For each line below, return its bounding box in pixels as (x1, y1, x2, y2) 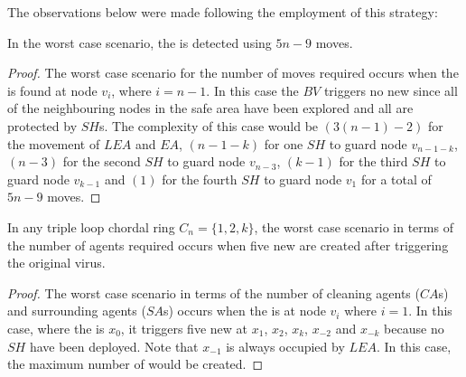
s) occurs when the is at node (163, 301, 326, 320)
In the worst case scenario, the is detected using (7, 33, 272, 52)
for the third (339, 152, 408, 171)
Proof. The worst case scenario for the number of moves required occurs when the (7, 63, 459, 82)
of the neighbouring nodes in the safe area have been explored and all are (7, 99, 414, 118)
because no (384, 318, 444, 337)
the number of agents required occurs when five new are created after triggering (7, 235, 449, 254)
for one (264, 134, 303, 153)
